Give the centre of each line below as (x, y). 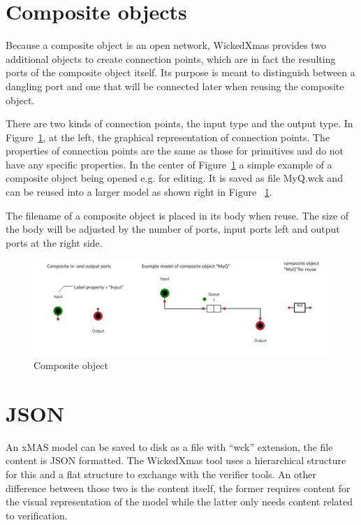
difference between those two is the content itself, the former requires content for (178, 488)
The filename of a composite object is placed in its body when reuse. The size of (177, 215)
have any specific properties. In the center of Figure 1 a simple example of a (169, 164)
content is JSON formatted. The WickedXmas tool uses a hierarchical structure (176, 460)
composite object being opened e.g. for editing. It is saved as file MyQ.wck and (174, 178)
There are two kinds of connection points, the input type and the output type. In (179, 123)
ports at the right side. (54, 242)
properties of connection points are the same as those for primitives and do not (175, 151)
